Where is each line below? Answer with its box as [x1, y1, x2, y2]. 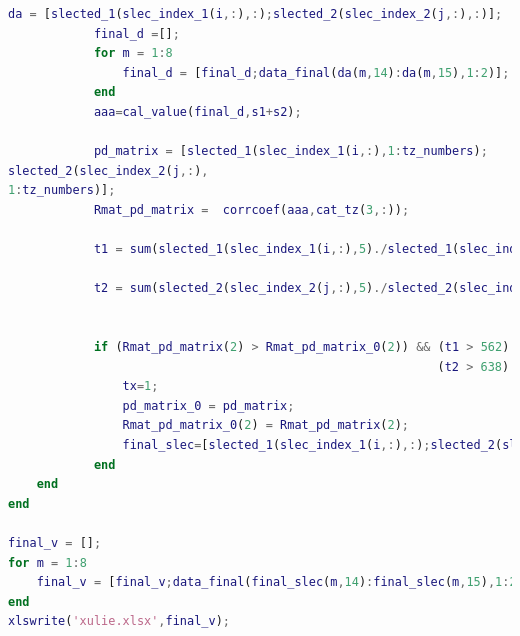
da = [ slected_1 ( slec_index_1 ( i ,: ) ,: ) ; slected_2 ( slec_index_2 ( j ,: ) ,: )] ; [8, 7, 503, 21]
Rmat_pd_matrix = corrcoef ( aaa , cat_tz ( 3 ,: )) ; [93, 202, 410, 217]
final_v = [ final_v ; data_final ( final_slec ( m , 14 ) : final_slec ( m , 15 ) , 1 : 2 [36, 575, 517, 590]
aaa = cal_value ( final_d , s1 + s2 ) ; [93, 104, 302, 119]
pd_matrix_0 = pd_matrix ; [122, 398, 295, 413]
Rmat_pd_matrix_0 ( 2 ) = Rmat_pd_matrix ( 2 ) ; [122, 418, 410, 433]
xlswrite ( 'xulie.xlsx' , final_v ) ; [8, 614, 230, 629]
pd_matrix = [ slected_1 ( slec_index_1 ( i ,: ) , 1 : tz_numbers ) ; [93, 144, 488, 159]
